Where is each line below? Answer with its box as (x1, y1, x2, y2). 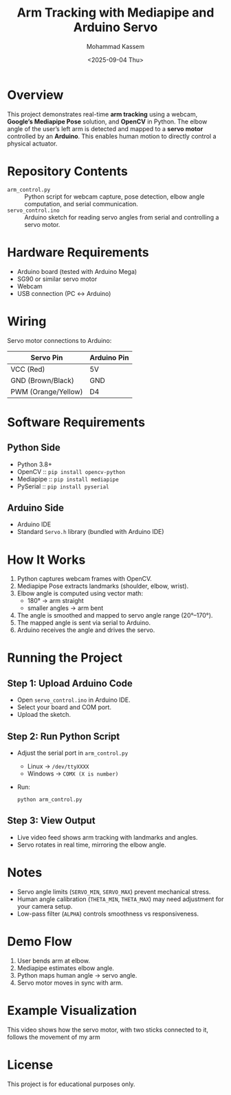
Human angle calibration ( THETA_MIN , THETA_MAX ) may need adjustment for (16, 895, 224, 903)
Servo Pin (30, 353, 63, 362)
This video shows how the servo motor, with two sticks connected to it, (7, 1025, 208, 1034)
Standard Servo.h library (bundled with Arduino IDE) (16, 528, 164, 536)
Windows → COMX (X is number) (27, 769, 119, 778)
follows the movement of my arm (7, 1033, 101, 1041)
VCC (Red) (10, 364, 45, 374)
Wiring (7, 313, 47, 329)
